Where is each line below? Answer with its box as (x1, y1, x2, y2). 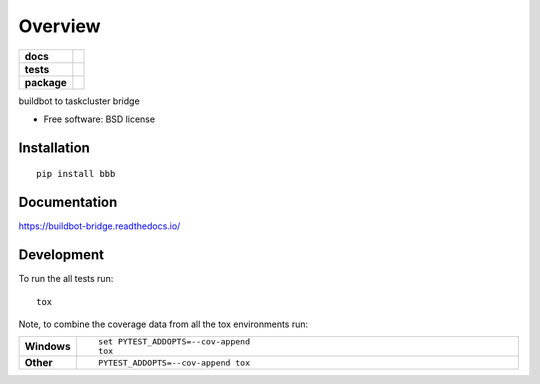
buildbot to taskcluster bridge (18, 95, 140, 107)
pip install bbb (36, 168, 116, 180)
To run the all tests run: (18, 273, 114, 285)
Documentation (18, 194, 118, 211)
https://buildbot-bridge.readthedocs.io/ (18, 220, 181, 232)
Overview (18, 15, 101, 37)
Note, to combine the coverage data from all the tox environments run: (18, 318, 309, 330)
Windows (24, 340, 71, 354)
